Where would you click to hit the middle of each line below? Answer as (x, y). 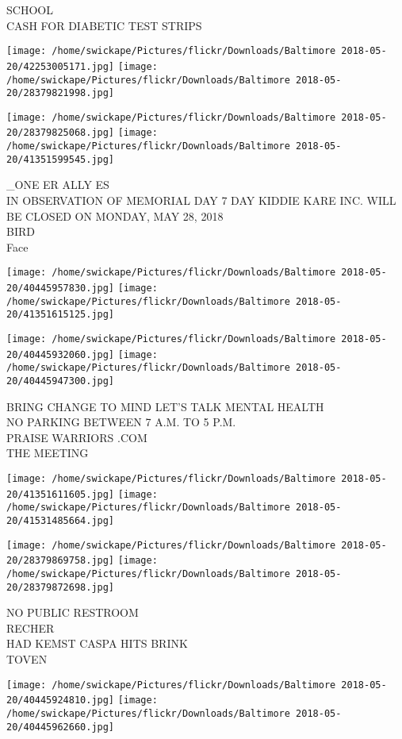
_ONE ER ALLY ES (58, 185)
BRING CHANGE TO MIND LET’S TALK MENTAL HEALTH (165, 406)
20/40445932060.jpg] (61, 354)
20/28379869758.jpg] (61, 561)
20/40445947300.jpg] (61, 381)
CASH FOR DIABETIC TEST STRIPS (104, 25)
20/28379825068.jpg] (61, 133)
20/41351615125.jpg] (61, 315)
